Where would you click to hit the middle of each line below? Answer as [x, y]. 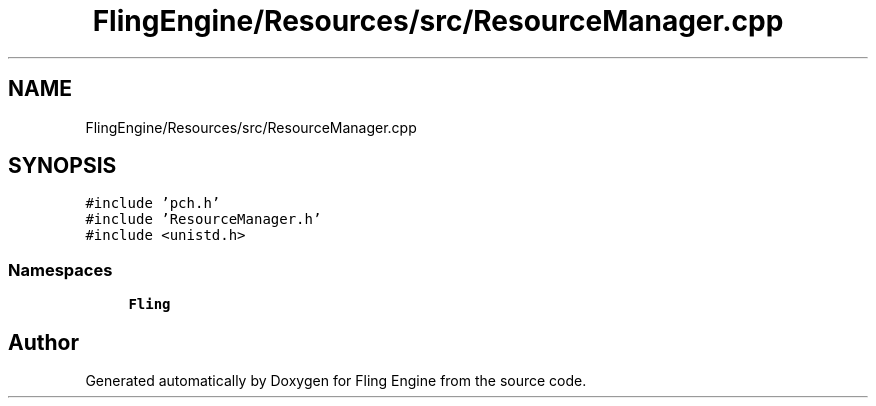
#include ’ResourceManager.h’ [203, 219]
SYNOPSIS [62, 166]
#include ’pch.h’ [153, 203]
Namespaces [60, 269]
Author [43, 342]
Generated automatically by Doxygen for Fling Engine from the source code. [336, 381]
